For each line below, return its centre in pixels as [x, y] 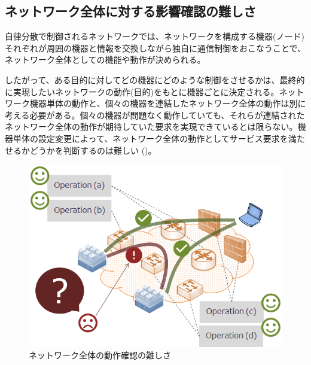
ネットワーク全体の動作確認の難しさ [100, 355]
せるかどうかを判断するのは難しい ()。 [81, 150]
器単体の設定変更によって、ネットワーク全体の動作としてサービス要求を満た [155, 138]
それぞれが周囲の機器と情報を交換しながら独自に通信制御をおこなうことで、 [155, 48]
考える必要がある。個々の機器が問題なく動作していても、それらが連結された [155, 115]
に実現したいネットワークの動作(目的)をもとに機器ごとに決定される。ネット [155, 91]
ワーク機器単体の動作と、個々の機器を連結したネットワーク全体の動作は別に [155, 103]
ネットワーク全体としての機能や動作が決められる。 [105, 60]
